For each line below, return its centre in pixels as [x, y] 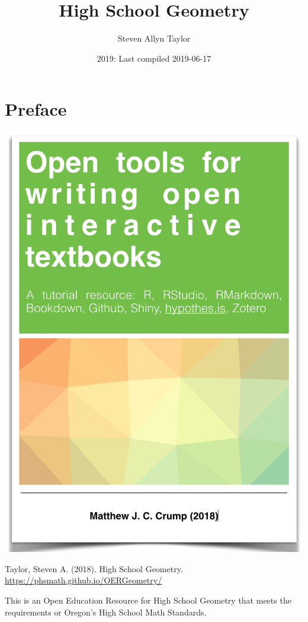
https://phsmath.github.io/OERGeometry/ [84, 580]
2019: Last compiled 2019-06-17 [154, 58]
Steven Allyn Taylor [154, 38]
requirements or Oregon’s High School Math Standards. [106, 612]
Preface [36, 109]
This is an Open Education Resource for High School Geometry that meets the [148, 600]
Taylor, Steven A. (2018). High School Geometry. [94, 568]
